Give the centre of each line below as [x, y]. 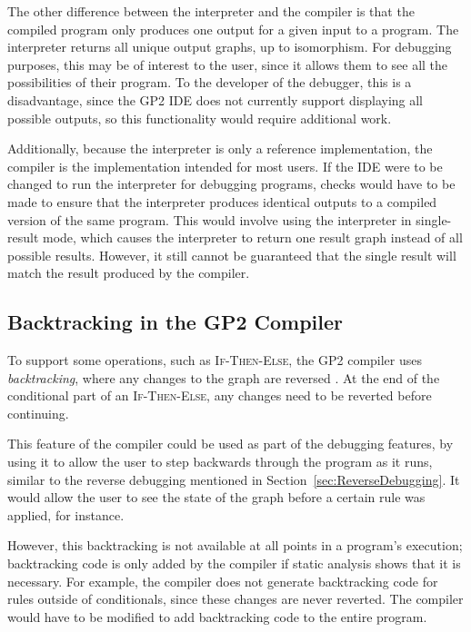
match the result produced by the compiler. [129, 273]
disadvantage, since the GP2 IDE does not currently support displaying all [215, 99]
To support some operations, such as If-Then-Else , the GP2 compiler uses [215, 360]
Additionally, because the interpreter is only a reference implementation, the [220, 148]
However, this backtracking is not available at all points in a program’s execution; [235, 545]
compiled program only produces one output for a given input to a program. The [233, 29]
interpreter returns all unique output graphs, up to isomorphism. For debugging [230, 47]
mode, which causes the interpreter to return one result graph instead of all [253, 237]
